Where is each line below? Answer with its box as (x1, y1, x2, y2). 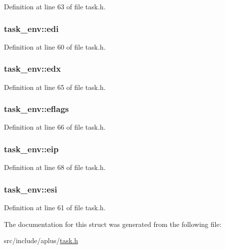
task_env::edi (4, 22, 59, 34)
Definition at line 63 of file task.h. (4, 1, 106, 11)
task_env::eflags (4, 103, 69, 115)
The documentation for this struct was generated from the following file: (4, 219, 222, 229)
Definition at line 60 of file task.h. (4, 41, 106, 52)
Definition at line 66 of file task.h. (4, 122, 106, 132)
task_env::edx (4, 62, 61, 75)
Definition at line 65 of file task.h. (4, 82, 106, 92)
